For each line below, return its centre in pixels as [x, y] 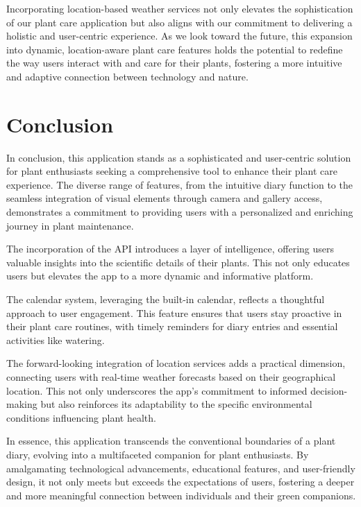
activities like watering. [56, 340]
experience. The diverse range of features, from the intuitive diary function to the [179, 184]
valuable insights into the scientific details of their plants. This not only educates [178, 262]
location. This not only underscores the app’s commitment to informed [157, 390]
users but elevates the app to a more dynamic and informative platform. [160, 276]
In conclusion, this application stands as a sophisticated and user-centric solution [179, 157]
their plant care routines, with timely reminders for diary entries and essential [172, 326]
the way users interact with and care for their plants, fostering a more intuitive [174, 63]
